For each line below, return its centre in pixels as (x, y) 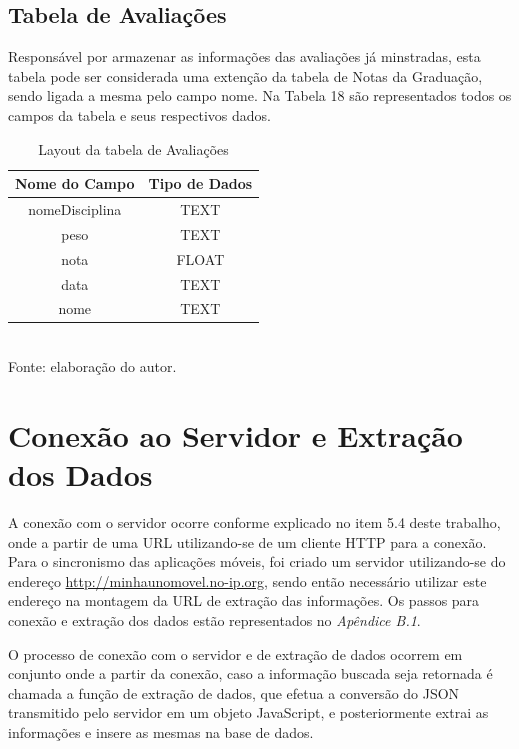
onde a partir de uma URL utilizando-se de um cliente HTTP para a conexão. (247, 541)
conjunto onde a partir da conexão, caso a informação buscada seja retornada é (250, 673)
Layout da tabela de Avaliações (133, 148)
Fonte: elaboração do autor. (92, 366)
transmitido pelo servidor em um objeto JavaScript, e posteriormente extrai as (248, 712)
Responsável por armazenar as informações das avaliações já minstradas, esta (244, 56)
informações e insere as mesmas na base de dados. (161, 731)
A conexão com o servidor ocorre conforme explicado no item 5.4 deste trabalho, (254, 521)
